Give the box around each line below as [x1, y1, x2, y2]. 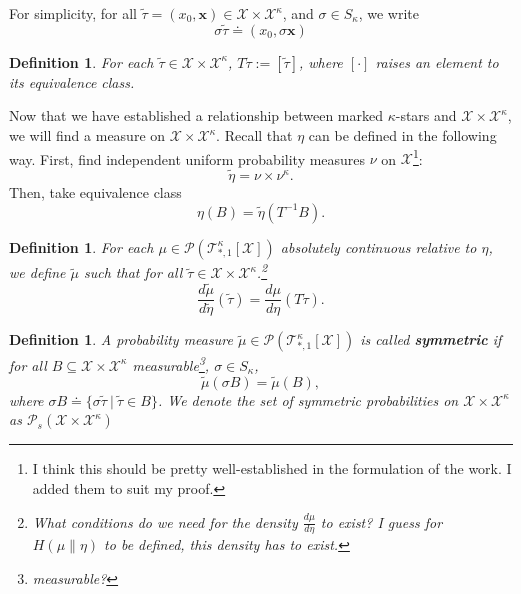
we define [9, 262, 66, 283]
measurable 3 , [132, 352, 210, 375]
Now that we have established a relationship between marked [9, 105, 383, 126]
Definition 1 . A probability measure [9, 329, 233, 350]
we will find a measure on [9, 125, 166, 145]
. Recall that [216, 125, 293, 145]
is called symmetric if [360, 329, 502, 350]
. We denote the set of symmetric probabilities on [157, 389, 459, 410]
